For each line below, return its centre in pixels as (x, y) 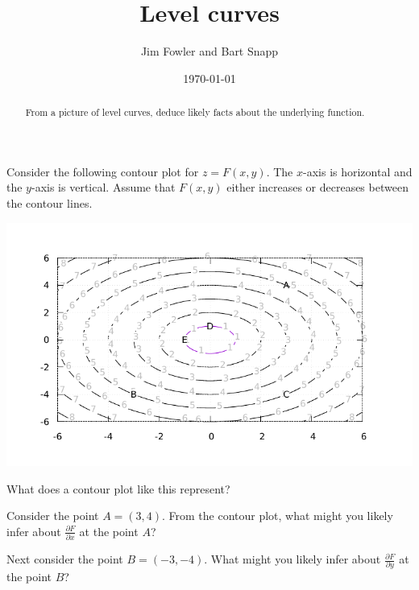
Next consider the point (65, 559)
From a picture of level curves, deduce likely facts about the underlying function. (195, 112)
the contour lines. (50, 202)
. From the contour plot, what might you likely (278, 516)
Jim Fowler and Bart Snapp (209, 51)
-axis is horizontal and (358, 171)
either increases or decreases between (317, 187)
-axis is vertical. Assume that (103, 187)
